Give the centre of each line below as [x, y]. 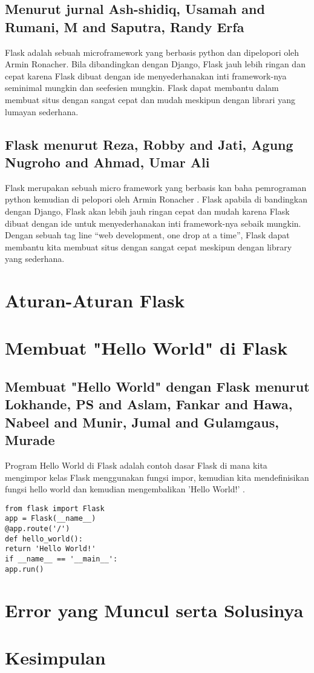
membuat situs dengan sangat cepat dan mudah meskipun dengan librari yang [150, 99]
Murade [30, 440]
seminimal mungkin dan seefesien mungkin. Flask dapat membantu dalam [142, 88]
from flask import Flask [55, 508]
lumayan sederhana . [42, 111]
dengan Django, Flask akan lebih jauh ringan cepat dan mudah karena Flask [147, 211]
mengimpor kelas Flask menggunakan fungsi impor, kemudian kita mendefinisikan [157, 477]
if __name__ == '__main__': [61, 559]
